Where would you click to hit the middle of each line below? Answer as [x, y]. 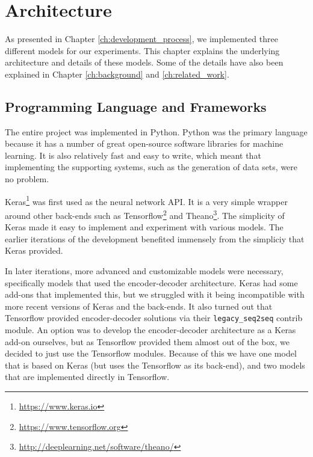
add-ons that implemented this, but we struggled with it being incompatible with [155, 294]
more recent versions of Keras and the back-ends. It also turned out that [139, 306]
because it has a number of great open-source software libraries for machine [144, 143]
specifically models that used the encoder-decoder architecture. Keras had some [151, 282]
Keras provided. [34, 250]
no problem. [27, 179]
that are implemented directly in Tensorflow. [87, 377]
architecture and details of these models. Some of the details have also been [144, 62]
